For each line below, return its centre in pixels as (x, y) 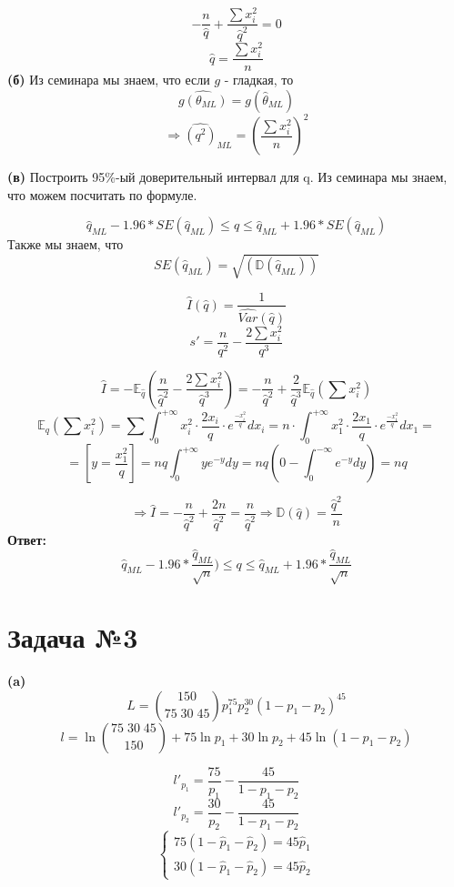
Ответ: (27, 539)
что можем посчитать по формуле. (102, 194)
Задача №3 (73, 637)
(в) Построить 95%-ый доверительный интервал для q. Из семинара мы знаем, (227, 177)
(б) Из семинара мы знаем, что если (109, 80)
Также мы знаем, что (66, 244)
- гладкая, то (259, 80)
